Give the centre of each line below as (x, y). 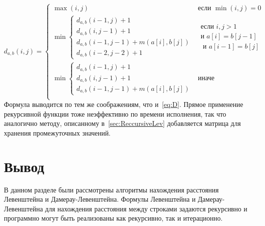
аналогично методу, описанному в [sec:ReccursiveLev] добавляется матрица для (123, 123)
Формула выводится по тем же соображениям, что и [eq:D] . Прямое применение (124, 104)
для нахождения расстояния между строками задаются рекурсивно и (146, 208)
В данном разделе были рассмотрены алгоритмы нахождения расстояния (111, 189)
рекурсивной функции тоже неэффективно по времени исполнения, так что (115, 113)
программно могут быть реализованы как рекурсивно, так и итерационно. (113, 218)
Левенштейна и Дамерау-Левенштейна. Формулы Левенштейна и (100, 199)
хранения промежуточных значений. (57, 132)
